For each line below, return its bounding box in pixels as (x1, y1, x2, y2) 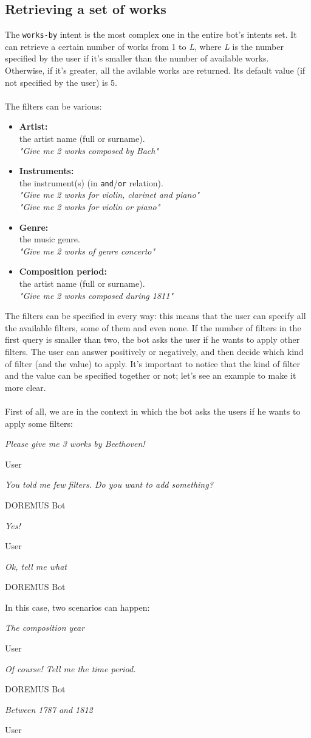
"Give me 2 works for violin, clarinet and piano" (19, 188, 200, 201)
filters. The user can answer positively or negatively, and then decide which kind (5, 345, 304, 357)
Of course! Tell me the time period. (5, 662, 136, 675)
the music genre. (19, 233, 80, 245)
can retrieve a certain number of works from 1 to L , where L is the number (5, 40, 284, 52)
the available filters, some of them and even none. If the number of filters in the (5, 321, 301, 334)
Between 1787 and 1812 (5, 703, 93, 715)
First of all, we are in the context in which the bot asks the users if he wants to (5, 404, 301, 417)
